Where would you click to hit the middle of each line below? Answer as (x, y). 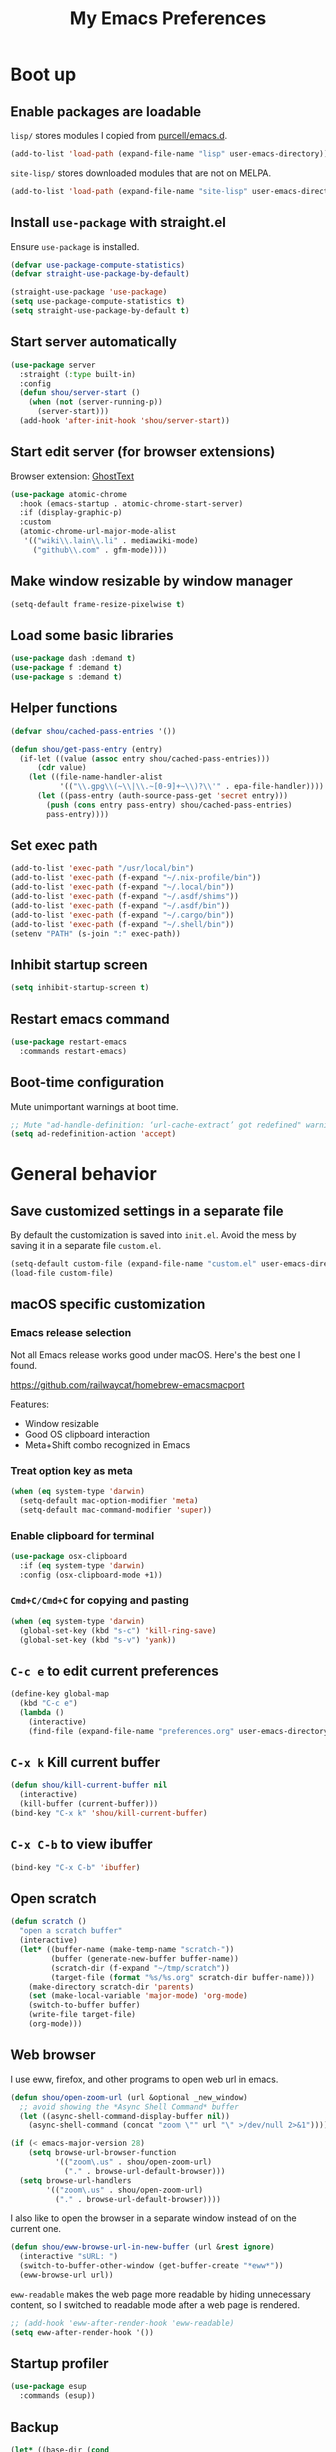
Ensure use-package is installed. (75, 246)
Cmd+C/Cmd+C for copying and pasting (100, 1600)
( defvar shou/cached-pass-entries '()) (93, 731)
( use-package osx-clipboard (69, 1556)
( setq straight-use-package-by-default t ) (100, 311)
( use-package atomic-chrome (69, 494)
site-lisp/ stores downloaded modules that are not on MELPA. (141, 173)
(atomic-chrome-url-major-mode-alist (98, 532)
